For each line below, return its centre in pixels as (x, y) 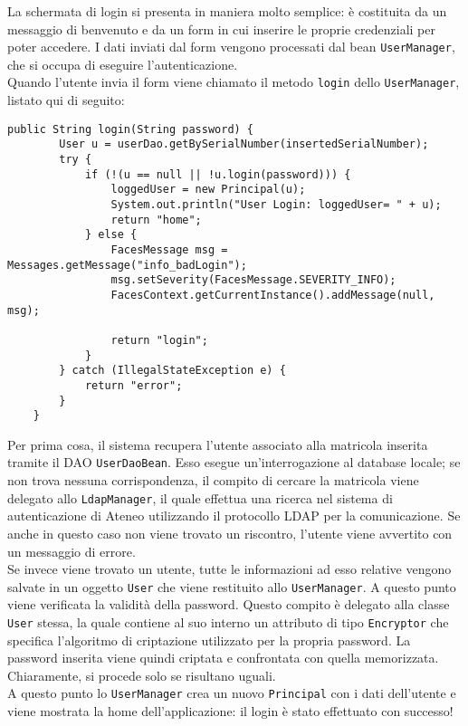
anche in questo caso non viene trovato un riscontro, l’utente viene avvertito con (230, 533)
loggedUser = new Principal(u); (208, 190)
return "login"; (159, 340)
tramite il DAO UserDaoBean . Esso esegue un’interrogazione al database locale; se (234, 462)
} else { (111, 235)
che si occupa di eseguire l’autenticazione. (123, 64)
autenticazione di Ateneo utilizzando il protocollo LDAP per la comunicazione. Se (234, 516)
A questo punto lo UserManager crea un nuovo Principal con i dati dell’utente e (232, 693)
